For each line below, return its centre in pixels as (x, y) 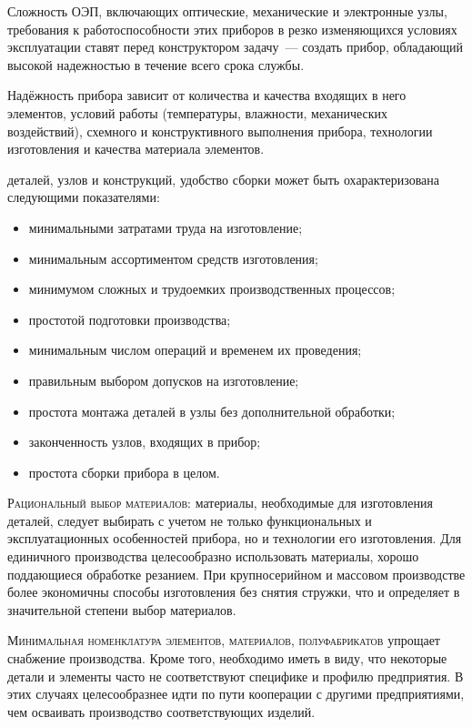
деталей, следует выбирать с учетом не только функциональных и (190, 520)
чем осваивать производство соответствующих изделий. (161, 711)
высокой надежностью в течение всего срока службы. (156, 64)
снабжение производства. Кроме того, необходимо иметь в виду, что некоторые (227, 658)
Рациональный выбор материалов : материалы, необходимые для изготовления (220, 503)
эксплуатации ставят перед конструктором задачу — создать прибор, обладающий (236, 47)
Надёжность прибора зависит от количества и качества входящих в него (207, 95)
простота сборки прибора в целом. (124, 472)
